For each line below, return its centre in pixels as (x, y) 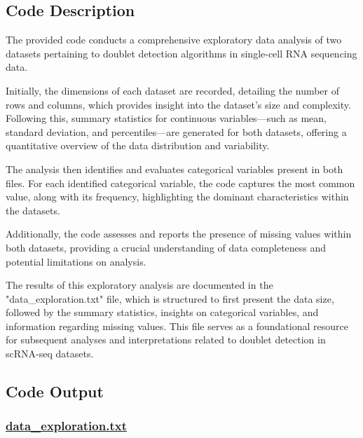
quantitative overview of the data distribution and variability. (138, 145)
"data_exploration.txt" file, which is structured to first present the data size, (170, 298)
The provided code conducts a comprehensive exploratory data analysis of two (174, 40)
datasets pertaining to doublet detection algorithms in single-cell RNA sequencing (181, 53)
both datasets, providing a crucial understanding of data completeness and (166, 247)
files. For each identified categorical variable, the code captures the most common (180, 183)
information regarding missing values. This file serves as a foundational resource (177, 326)
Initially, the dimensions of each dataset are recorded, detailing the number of (173, 90)
